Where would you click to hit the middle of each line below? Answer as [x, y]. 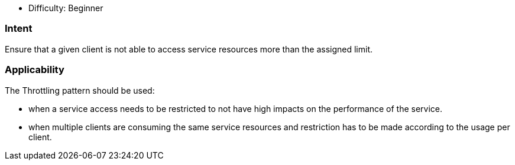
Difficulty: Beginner [66, 8]
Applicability [35, 70]
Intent [19, 29]
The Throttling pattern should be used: [80, 90]
